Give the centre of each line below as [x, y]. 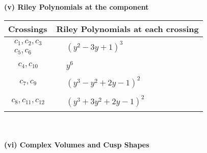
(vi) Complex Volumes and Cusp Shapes [77, 144]
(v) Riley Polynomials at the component [76, 7]
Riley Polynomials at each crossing [127, 28]
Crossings [28, 28]
